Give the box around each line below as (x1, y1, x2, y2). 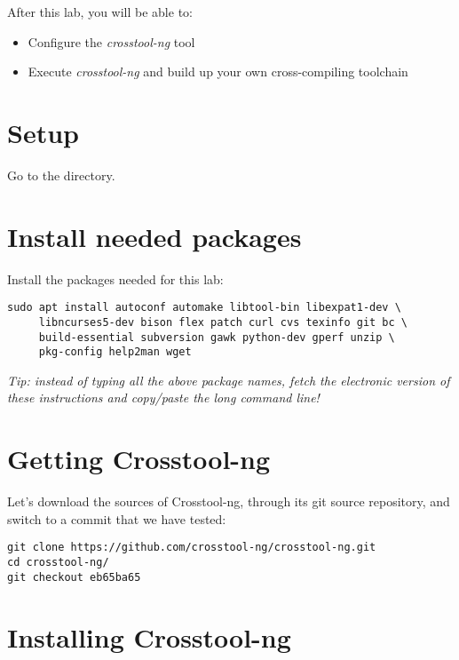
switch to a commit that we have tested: (7, 509, 226, 528)
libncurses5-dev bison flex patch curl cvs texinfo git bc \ (38, 315, 408, 329)
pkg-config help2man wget (38, 346, 192, 359)
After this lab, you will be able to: (7, 3, 193, 20)
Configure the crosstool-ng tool (28, 32, 195, 51)
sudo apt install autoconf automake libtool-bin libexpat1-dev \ (7, 301, 401, 314)
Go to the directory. (7, 165, 115, 184)
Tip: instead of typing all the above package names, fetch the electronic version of (7, 370, 450, 389)
